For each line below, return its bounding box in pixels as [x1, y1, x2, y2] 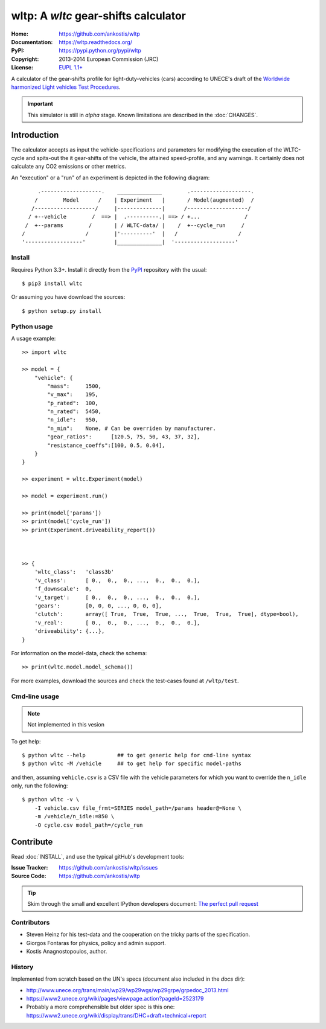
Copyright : [11, 55, 39, 63]
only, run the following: [11, 782, 68, 789]
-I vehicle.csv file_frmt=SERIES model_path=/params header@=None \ [34, 804, 241, 812]
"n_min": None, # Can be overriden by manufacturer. [47, 425, 217, 432]
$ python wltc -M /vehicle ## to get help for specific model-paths [22, 760, 241, 767]
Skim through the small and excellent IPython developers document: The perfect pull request [27, 900, 259, 908]
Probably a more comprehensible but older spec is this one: [26, 1003, 175, 1011]
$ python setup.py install [22, 307, 102, 314]
